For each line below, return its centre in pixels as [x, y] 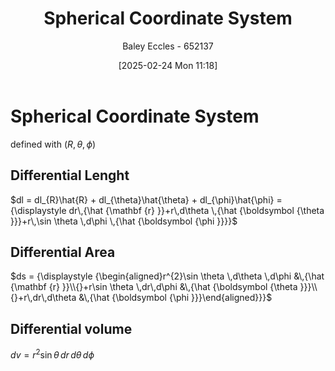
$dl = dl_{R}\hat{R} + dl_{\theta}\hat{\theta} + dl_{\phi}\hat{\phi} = [146, 199]
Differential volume [71, 328]
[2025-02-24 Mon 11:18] [168, 65]
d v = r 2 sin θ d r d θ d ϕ [52, 354]
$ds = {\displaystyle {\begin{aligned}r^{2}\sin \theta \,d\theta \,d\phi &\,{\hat [167, 276]
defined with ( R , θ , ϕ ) [53, 144]
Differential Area [63, 252]
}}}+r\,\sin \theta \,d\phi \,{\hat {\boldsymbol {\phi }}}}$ [124, 221]
